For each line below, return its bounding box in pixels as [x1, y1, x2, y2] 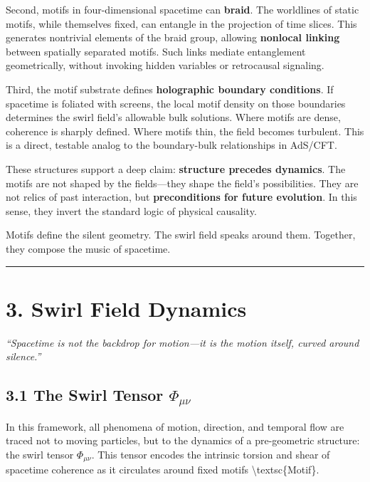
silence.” [6, 349, 41, 364]
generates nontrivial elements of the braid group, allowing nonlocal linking [6, 30, 340, 45]
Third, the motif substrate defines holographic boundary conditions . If [6, 81, 334, 96]
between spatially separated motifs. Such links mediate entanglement [6, 43, 306, 58]
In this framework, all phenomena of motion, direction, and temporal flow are [6, 419, 344, 434]
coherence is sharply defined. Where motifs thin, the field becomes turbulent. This [6, 123, 364, 138]
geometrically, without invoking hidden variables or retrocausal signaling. [6, 58, 324, 73]
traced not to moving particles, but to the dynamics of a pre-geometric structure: [6, 433, 360, 448]
